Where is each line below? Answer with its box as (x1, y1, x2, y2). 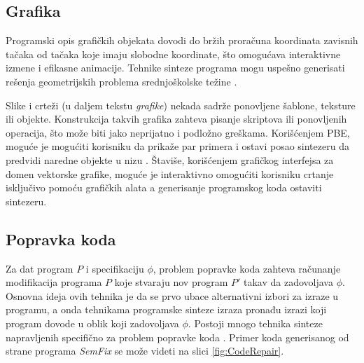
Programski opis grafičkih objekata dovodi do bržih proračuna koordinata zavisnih (6, 33, 358, 48)
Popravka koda (6, 228, 116, 249)
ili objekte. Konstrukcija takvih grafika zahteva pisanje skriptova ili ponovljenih (6, 111, 347, 126)
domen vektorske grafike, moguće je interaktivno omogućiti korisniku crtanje (6, 166, 334, 181)
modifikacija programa (6, 275, 102, 289)
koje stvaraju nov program (114, 275, 228, 289)
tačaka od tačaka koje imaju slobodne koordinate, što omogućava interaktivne (6, 46, 341, 61)
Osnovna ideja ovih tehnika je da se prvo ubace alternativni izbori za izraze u (6, 288, 339, 303)
